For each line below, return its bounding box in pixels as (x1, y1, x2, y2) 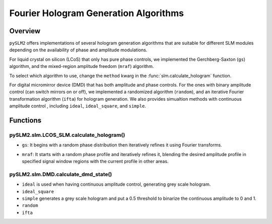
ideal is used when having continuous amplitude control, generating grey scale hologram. (22, 181, 211, 187)
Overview (9, 27, 41, 35)
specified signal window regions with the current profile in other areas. (22, 159, 169, 165)
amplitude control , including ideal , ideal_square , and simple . (9, 103, 146, 109)
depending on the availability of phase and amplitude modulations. (9, 47, 148, 53)
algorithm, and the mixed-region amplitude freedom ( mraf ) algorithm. (9, 63, 154, 69)
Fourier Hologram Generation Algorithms (9, 8, 184, 19)
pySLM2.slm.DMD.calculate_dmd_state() (9, 171, 112, 178)
